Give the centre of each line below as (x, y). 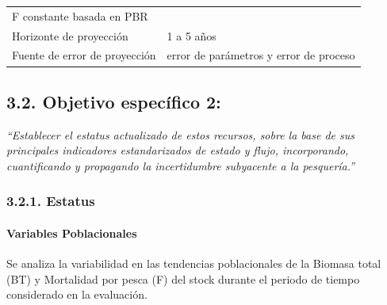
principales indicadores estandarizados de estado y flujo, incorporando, (178, 150)
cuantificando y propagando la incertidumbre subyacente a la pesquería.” (181, 165)
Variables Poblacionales (72, 233)
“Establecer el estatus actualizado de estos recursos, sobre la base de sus (180, 134)
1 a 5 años (192, 35)
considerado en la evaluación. (77, 294)
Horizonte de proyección (70, 35)
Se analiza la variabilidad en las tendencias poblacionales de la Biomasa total (194, 263)
